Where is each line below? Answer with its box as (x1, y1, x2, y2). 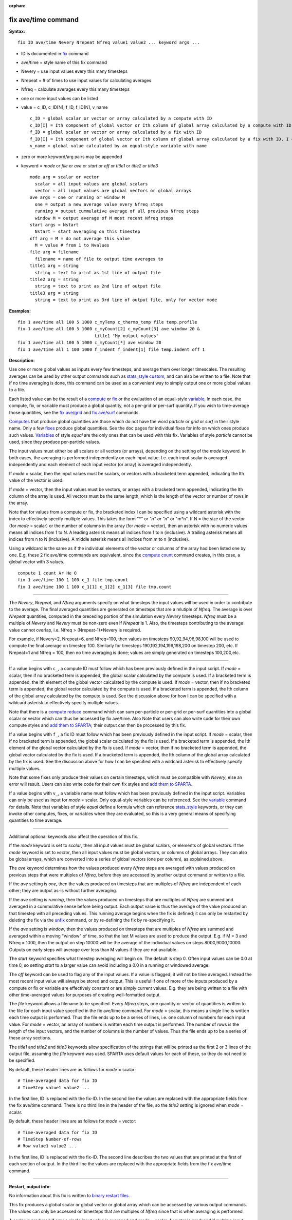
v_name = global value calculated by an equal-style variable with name (30, 143, 207, 148)
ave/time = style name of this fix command (21, 60, 107, 65)
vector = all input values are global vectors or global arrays (35, 188, 192, 193)
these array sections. (9, 1035, 52, 1041)
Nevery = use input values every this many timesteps (21, 68, 128, 74)
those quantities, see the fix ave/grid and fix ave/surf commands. (9, 409, 140, 415)
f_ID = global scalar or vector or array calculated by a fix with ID (30, 129, 202, 135)
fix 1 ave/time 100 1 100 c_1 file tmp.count (18, 577, 128, 583)
